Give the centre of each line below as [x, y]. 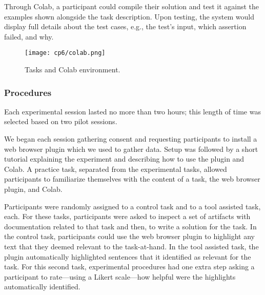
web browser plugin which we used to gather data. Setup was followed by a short [131, 149]
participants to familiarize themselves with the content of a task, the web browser [132, 179]
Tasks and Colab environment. [73, 70]
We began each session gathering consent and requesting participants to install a [131, 139]
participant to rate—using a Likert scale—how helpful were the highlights [120, 276]
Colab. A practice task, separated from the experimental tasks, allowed [116, 169]
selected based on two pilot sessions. [61, 121]
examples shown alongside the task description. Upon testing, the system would [129, 16]
